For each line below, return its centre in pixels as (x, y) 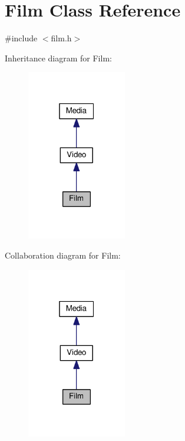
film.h (61, 38)
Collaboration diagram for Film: (63, 255)
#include (21, 38)
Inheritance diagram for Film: (58, 58)
